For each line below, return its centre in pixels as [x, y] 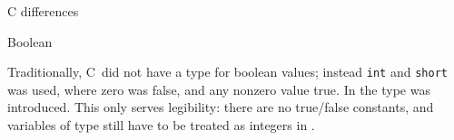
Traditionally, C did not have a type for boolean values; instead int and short [227, 72]
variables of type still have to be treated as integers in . [161, 125]
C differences [43, 11]
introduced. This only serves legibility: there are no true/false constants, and [221, 107]
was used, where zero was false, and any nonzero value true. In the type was [219, 89]
